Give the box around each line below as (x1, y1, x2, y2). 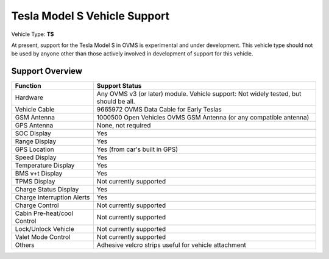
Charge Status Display (15, 185, 79, 194)
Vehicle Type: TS (11, 30, 54, 38)
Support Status (96, 82, 142, 90)
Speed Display (15, 153, 57, 161)
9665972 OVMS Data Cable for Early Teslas (96, 105, 222, 114)
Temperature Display (15, 161, 75, 170)
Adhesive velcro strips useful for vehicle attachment (96, 241, 247, 249)
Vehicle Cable (15, 105, 55, 114)
